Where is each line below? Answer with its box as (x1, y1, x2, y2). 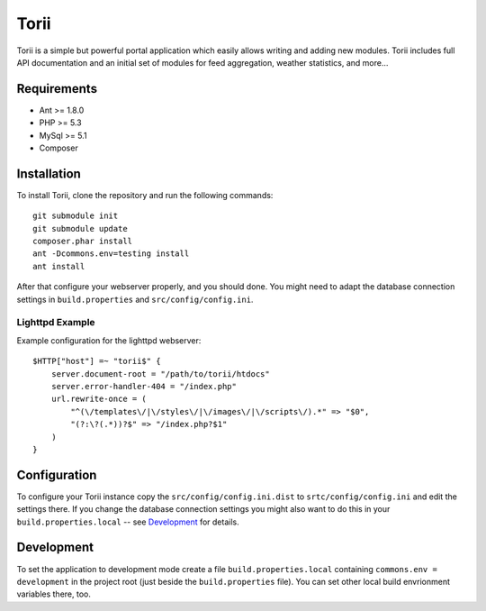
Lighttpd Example (16, 316, 95, 329)
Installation (16, 166, 81, 181)
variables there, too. (16, 588, 92, 599)
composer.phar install (32, 236, 133, 247)
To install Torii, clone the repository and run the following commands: (16, 189, 274, 200)
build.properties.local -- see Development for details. (16, 516, 239, 527)
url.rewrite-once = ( (50, 394, 148, 405)
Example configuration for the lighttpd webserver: (16, 334, 202, 346)
